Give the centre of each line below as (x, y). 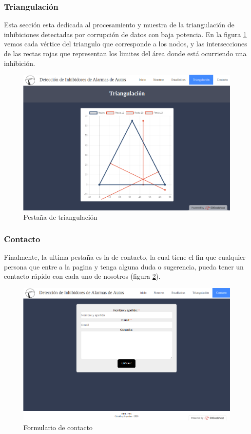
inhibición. (19, 63)
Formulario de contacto (58, 427)
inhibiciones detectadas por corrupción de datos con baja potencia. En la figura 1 (125, 34)
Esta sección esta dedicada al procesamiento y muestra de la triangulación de (119, 25)
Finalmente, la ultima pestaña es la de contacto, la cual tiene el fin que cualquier (125, 257)
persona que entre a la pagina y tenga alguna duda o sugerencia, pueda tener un (124, 266)
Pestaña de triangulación (60, 217)
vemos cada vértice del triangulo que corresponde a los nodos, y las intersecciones (125, 44)
